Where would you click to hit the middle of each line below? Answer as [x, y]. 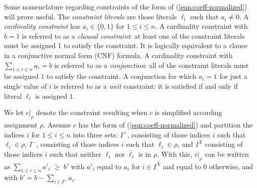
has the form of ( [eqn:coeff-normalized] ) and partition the [165, 124]
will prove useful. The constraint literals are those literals [90, 16]
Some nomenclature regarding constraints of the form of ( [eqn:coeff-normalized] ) [126, 6]
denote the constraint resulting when [92, 112]
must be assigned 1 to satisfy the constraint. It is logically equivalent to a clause [126, 45]
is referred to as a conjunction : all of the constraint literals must [152, 65]
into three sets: [95, 134]
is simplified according [188, 112]
